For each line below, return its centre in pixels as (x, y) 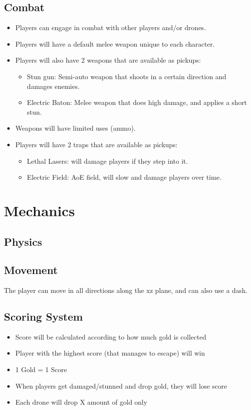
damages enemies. (53, 86)
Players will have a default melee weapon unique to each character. (115, 43)
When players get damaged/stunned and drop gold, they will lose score (121, 385)
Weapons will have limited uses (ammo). (75, 128)
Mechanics (40, 210)
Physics (23, 241)
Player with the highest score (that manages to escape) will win (110, 353)
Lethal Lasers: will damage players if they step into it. (107, 161)
